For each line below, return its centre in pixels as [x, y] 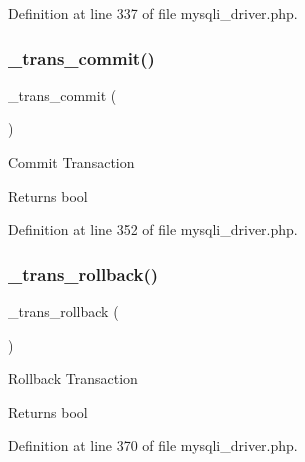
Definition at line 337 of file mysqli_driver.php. [153, 13]
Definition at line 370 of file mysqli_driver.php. [153, 445]
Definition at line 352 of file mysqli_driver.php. [153, 229]
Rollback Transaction [73, 378]
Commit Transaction [71, 162]
